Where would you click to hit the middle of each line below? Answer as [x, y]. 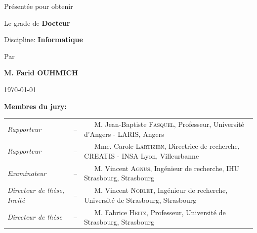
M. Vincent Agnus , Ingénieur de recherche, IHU [167, 168]
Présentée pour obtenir [39, 6]
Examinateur [27, 173]
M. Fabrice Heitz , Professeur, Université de [160, 212]
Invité [16, 200]
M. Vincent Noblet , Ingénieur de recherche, [161, 190]
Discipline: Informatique [43, 39]
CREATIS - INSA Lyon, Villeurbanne [142, 155]
